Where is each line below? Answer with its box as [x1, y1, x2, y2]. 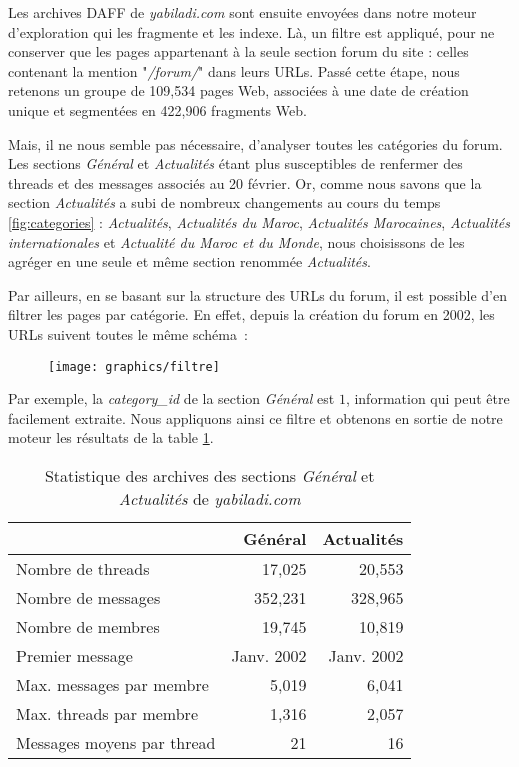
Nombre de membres [16, 614, 160, 638]
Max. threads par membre [16, 701, 199, 725]
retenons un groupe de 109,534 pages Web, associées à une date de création [8, 80, 469, 101]
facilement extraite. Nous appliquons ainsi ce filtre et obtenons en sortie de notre [8, 407, 503, 428]
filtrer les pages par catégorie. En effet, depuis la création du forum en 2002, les [8, 304, 495, 325]
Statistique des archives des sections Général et [44, 463, 375, 487]
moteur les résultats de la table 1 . [8, 427, 214, 448]
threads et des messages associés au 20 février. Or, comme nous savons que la [8, 172, 482, 193]
